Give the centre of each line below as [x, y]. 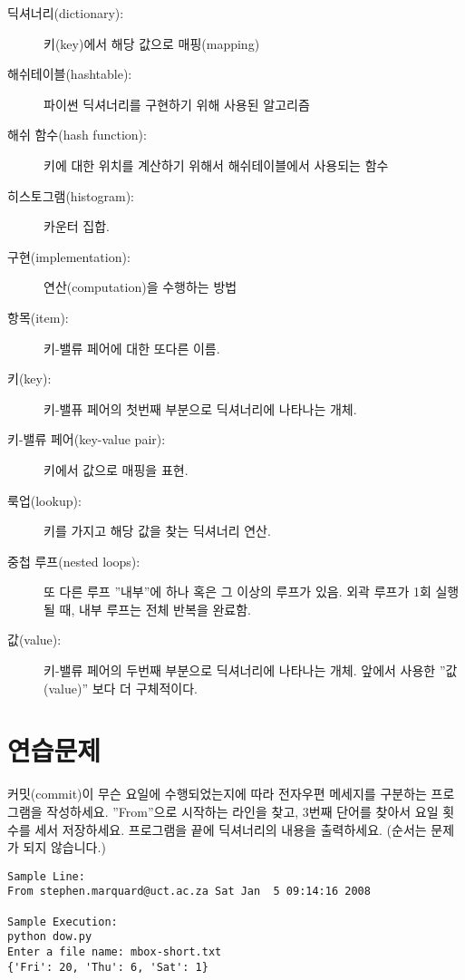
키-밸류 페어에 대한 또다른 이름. [132, 348]
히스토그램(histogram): [71, 195]
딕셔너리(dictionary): [66, 13]
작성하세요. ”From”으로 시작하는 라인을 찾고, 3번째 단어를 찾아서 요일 [242, 811]
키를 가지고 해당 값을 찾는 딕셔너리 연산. [157, 531]
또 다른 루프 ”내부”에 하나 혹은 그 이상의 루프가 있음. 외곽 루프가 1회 [237, 592]
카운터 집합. [77, 226]
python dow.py [50, 937]
